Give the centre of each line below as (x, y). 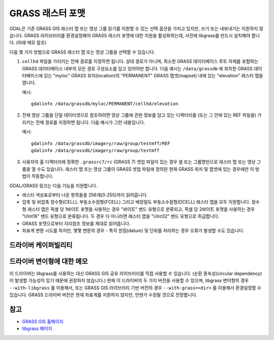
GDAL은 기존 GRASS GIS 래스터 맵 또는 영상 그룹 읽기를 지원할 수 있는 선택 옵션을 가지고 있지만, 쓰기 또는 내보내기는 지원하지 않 (136, 29)
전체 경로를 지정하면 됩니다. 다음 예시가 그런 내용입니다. (91, 122)
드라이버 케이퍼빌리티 (41, 245)
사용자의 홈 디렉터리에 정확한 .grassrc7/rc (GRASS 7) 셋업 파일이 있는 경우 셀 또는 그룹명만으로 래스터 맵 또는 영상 (139, 162)
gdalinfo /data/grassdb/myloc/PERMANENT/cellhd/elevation (105, 104)
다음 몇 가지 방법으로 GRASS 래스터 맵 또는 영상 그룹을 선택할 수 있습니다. (82, 52)
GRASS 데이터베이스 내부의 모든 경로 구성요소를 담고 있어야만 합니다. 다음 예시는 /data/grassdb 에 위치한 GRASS (138, 68)
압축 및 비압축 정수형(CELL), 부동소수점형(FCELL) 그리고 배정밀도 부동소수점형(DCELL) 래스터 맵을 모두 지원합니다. (136, 202)
